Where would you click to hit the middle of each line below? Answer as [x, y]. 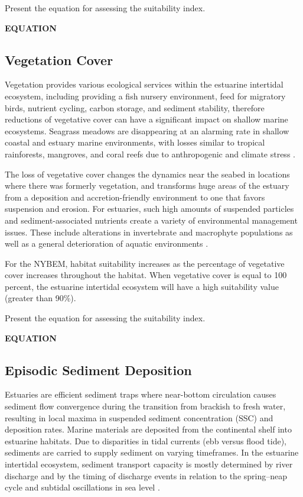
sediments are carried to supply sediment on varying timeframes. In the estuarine [152, 452]
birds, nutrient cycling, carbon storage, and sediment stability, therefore [135, 107]
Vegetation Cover [59, 59]
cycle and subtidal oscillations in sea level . [82, 487]
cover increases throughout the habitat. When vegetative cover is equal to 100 [146, 275]
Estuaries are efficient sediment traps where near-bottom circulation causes [141, 394]
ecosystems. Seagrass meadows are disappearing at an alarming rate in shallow [147, 130]
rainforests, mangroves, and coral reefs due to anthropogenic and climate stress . [150, 154]
